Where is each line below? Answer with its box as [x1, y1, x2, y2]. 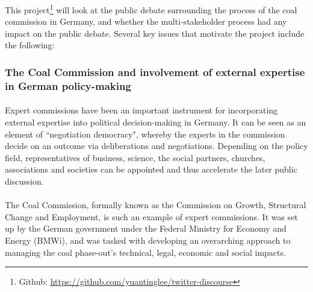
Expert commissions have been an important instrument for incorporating [5, 104, 278, 116]
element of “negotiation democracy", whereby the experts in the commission [5, 127, 285, 140]
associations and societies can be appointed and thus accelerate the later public [5, 163, 297, 176]
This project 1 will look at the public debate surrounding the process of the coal [5, 2, 297, 16]
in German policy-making [5, 78, 131, 93]
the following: [5, 39, 55, 51]
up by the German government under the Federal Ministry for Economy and [5, 222, 287, 235]
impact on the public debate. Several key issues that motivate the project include [5, 27, 305, 39]
